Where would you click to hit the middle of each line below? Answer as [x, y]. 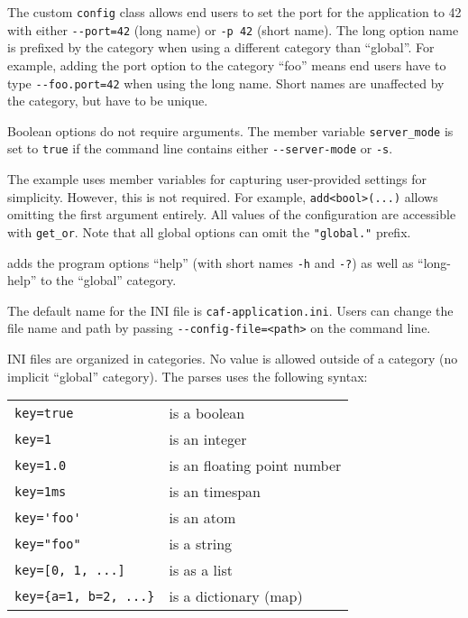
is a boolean [207, 413]
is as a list [201, 570]
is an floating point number [255, 466]
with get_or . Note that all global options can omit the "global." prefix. [209, 231]
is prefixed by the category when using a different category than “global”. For [221, 47]
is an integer [208, 439]
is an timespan [215, 492]
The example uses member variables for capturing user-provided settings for [217, 179]
